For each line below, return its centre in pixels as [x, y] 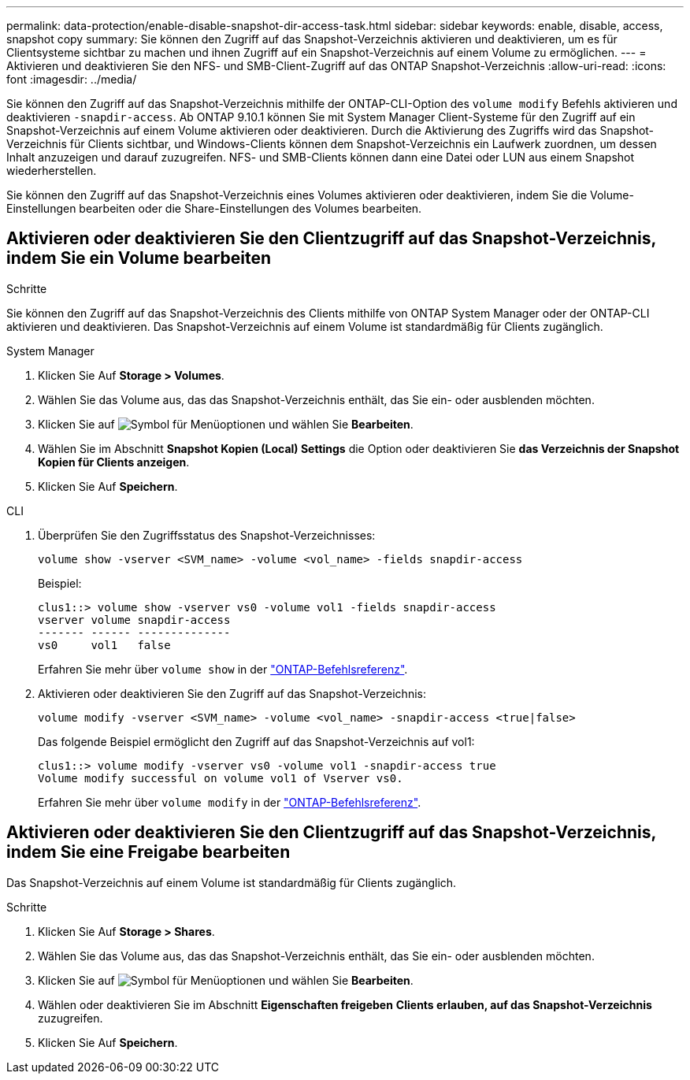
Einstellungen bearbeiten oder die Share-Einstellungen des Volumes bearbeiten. [214, 208]
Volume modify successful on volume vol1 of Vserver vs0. [221, 778]
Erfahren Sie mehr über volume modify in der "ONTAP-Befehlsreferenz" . [230, 802]
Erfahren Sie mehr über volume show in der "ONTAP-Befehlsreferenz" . [223, 669]
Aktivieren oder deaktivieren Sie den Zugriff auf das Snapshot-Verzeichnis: [232, 693]
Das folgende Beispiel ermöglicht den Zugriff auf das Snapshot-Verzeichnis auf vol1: [256, 741]
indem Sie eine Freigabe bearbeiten [148, 852]
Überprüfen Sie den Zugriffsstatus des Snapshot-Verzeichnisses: [207, 535]
